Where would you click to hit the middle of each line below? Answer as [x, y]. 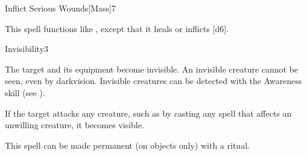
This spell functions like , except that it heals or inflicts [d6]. [117, 28]
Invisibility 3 [27, 49]
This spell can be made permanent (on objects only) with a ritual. [127, 145]
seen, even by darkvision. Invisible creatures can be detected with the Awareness [153, 81]
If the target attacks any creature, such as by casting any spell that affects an [148, 113]
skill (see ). [25, 92]
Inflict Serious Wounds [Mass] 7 [60, 8]
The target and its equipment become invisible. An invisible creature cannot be [152, 69]
